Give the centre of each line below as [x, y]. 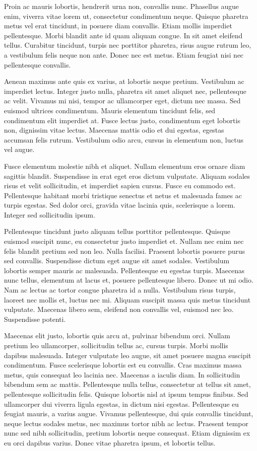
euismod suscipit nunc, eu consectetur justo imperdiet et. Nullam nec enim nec [124, 241]
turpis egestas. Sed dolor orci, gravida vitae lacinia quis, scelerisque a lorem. [120, 205]
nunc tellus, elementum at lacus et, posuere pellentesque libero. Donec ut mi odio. [129, 280]
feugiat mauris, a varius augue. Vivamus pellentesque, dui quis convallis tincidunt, [129, 413]
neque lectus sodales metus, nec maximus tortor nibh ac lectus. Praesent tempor [126, 423]
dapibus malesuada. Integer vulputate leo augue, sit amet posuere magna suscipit [128, 355]
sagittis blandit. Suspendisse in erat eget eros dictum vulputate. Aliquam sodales [127, 176]
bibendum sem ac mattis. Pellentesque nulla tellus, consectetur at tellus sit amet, [128, 384]
